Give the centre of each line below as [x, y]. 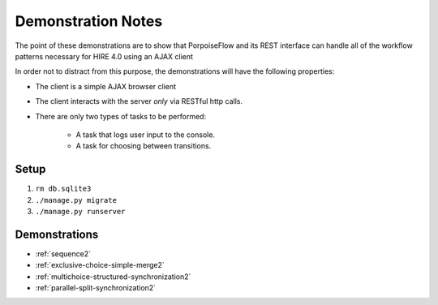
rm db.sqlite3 [63, 189]
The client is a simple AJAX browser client [106, 86]
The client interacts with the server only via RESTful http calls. [139, 101]
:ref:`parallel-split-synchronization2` [96, 288]
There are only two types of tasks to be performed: [121, 116]
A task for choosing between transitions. [144, 146]
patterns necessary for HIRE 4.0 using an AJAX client [104, 56]
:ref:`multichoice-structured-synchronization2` [113, 277]
